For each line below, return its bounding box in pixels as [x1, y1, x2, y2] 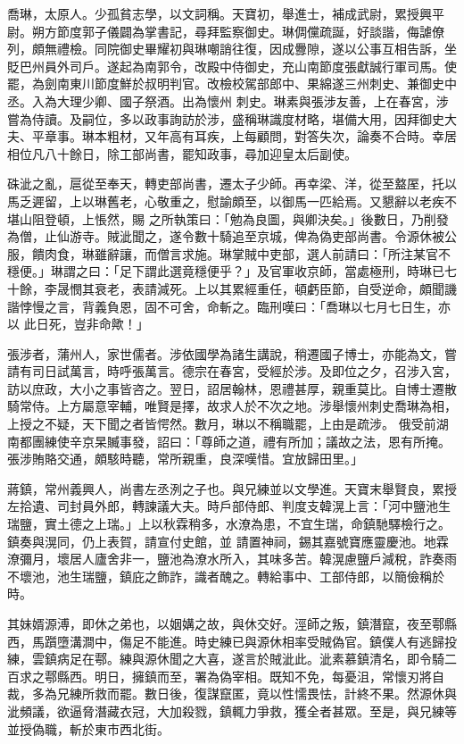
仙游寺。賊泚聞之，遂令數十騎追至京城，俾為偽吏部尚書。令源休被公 [56, 227, 457, 246]
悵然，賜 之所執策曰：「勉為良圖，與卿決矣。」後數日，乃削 [94, 209, 436, 228]
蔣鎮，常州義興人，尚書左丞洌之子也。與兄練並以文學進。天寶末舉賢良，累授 [7, 479, 457, 497]
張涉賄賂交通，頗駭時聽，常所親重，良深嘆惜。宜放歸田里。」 [7, 449, 363, 468]
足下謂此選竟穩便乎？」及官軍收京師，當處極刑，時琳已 [119, 262, 444, 280]
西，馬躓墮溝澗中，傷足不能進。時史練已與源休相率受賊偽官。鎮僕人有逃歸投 [7, 631, 457, 650]
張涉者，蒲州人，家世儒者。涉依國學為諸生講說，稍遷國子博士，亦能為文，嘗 [7, 344, 457, 363]
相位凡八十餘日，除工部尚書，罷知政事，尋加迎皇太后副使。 [7, 144, 357, 163]
